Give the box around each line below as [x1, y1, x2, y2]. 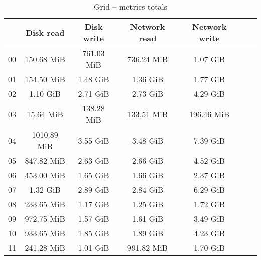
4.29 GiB [193, 88, 225, 99]
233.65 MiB [25, 198, 65, 210]
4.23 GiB [193, 227, 225, 239]
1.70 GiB [193, 242, 225, 253]
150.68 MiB [25, 53, 65, 65]
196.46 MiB [189, 108, 230, 120]
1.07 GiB [193, 53, 225, 65]
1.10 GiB [29, 88, 61, 99]
